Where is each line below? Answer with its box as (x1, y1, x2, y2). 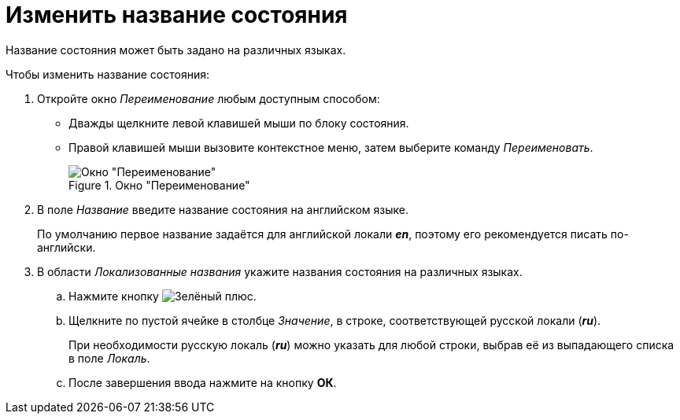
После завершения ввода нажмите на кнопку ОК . (68, 375, 337, 389)
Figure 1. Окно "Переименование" (68, 178, 250, 192)
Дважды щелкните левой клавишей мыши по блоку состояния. (68, 116, 409, 130)
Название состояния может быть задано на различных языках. (6, 42, 346, 57)
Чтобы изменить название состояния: (6, 67, 209, 81)
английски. (37, 240, 96, 254)
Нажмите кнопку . (68, 289, 257, 303)
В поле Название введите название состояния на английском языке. (37, 202, 408, 216)
